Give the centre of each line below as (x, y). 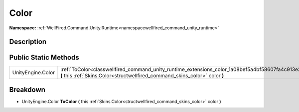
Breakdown (27, 89)
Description (28, 42)
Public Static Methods (44, 58)
